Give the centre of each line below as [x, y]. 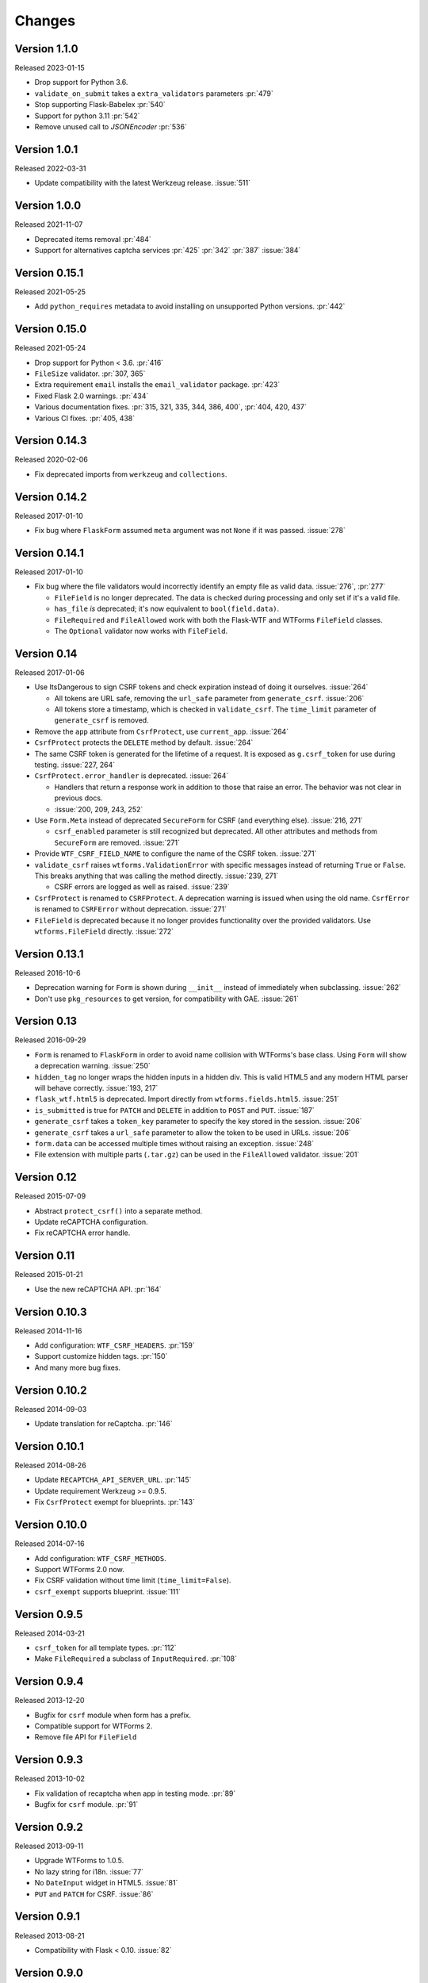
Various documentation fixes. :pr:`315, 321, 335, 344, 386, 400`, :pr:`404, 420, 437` [170, 407]
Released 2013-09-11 [49, 1846]
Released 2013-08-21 [50, 1935]
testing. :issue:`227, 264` [75, 765]
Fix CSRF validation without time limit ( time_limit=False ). [133, 1580]
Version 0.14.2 [51, 497]
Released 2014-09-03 [51, 1409]
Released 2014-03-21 [50, 1633]
